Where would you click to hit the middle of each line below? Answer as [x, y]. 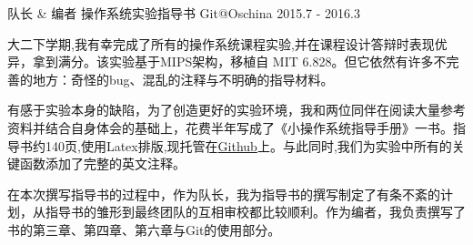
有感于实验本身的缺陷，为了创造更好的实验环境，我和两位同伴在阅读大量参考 [236, 110]
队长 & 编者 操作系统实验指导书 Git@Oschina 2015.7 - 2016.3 [184, 13]
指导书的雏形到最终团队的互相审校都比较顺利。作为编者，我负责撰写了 [255, 212]
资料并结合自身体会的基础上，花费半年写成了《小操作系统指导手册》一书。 [230, 127]
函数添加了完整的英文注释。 [102, 163]
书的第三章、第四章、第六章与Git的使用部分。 [144, 229]
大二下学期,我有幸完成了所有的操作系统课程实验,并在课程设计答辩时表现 [221, 43]
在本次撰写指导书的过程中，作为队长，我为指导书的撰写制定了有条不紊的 [224, 194]
